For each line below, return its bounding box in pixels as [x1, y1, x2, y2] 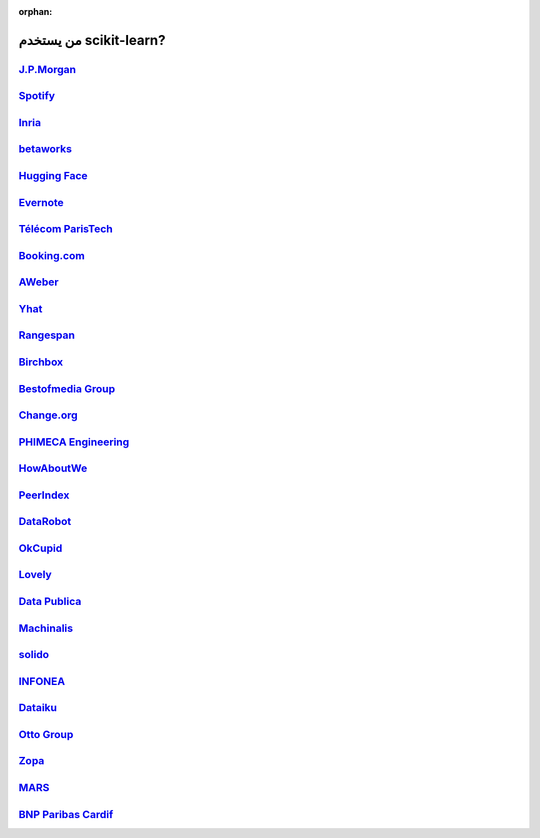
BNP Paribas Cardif [18, 807, 114, 821]
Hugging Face [18, 169, 89, 183]
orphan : [18, 6, 53, 17]
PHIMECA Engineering [18, 435, 130, 449]
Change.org [18, 408, 79, 422]
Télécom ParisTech [18, 222, 114, 236]
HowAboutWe [18, 461, 88, 475]
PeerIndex [18, 488, 70, 502]
